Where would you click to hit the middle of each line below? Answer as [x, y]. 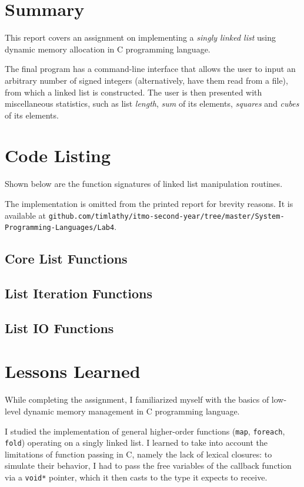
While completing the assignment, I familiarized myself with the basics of [137, 399]
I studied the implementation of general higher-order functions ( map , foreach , [145, 431]
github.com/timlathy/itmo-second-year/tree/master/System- [166, 216]
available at [25, 215]
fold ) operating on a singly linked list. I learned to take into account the [136, 442]
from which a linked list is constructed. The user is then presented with [133, 92]
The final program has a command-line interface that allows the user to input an [150, 69]
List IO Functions [59, 328]
